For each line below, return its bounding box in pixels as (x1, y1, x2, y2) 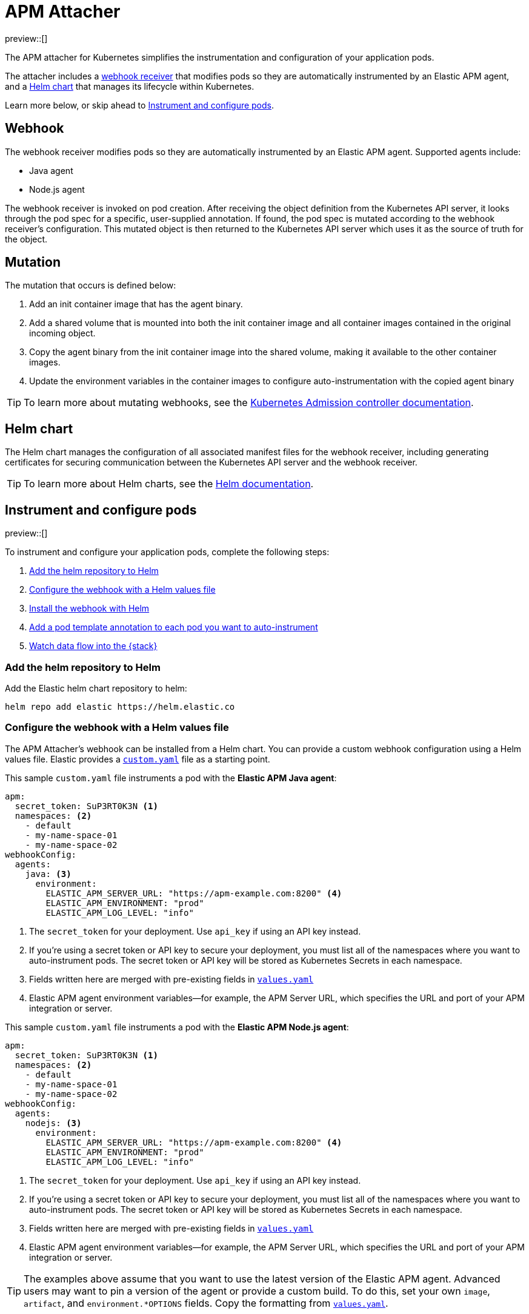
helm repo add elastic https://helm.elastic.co (5, 701, 235, 712)
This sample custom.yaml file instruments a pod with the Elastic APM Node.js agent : (5, 1021, 349, 1032)
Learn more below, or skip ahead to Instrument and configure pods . (5, 99, 274, 110)
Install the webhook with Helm (29, 603, 150, 614)
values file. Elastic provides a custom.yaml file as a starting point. (5, 753, 270, 764)
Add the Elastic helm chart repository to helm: (5, 682, 187, 693)
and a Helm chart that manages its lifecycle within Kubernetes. (5, 81, 255, 92)
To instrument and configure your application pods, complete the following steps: (5, 547, 330, 558)
